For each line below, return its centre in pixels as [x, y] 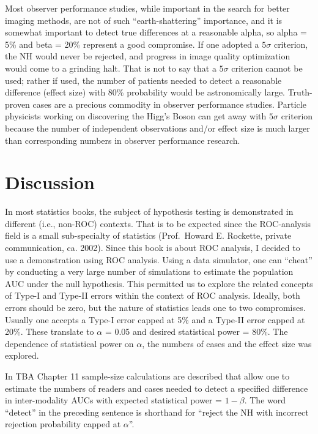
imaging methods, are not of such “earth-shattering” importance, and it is [144, 20]
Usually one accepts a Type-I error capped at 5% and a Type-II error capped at [155, 319]
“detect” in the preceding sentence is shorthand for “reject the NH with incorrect [157, 412]
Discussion [50, 182]
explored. [22, 355]
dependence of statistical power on [69, 343]
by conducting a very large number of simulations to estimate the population [149, 271]
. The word [265, 400]
